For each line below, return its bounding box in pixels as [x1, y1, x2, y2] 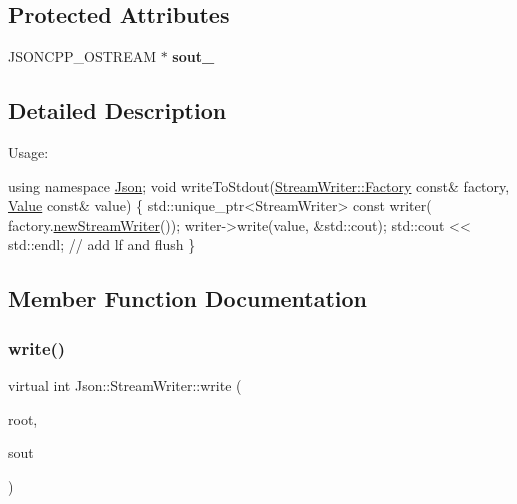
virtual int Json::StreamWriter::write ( [8, 374, 242, 395]
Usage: [8, 142, 49, 162]
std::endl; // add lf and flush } [8, 234, 196, 255]
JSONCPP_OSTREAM [8, 46, 157, 67]
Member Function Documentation [8, 283, 368, 314]
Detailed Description [8, 95, 227, 126]
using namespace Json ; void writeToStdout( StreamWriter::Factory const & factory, [8, 175, 510, 196]
